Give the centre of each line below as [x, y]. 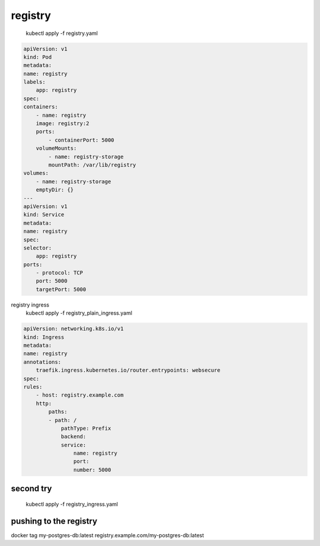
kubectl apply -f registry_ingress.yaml [72, 504]
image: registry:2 [63, 124]
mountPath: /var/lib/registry [92, 165]
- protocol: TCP [59, 273]
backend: [73, 437]
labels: [34, 82]
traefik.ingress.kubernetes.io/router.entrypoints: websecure [128, 370]
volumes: [36, 173]
